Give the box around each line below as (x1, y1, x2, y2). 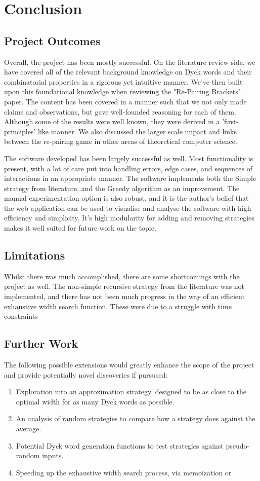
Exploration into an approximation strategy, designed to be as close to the (16, 386, 247, 397)
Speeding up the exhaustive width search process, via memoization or (16, 467, 232, 477)
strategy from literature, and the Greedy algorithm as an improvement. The (4, 182, 240, 193)
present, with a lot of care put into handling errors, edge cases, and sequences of (4, 163, 253, 173)
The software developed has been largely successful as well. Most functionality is (4, 153, 253, 163)
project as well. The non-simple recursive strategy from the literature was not (4, 281, 245, 291)
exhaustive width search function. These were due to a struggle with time (4, 301, 232, 311)
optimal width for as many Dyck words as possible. (16, 396, 175, 406)
